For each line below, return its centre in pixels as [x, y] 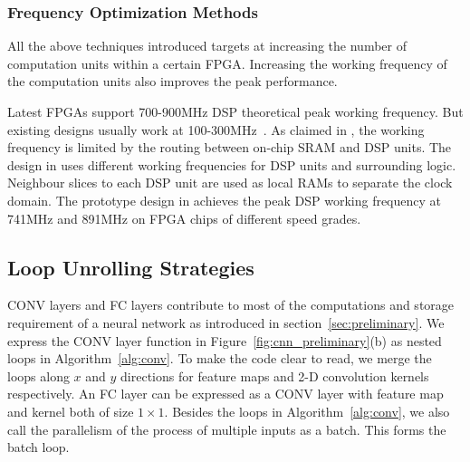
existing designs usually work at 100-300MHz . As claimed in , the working [216, 129]
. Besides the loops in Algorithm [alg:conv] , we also [307, 411]
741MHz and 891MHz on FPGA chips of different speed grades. [184, 218]
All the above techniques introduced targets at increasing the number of [207, 46]
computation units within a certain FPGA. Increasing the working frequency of [227, 63]
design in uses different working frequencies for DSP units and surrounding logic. [232, 164]
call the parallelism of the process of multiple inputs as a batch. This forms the [227, 429]
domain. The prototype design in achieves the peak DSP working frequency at [225, 200]
